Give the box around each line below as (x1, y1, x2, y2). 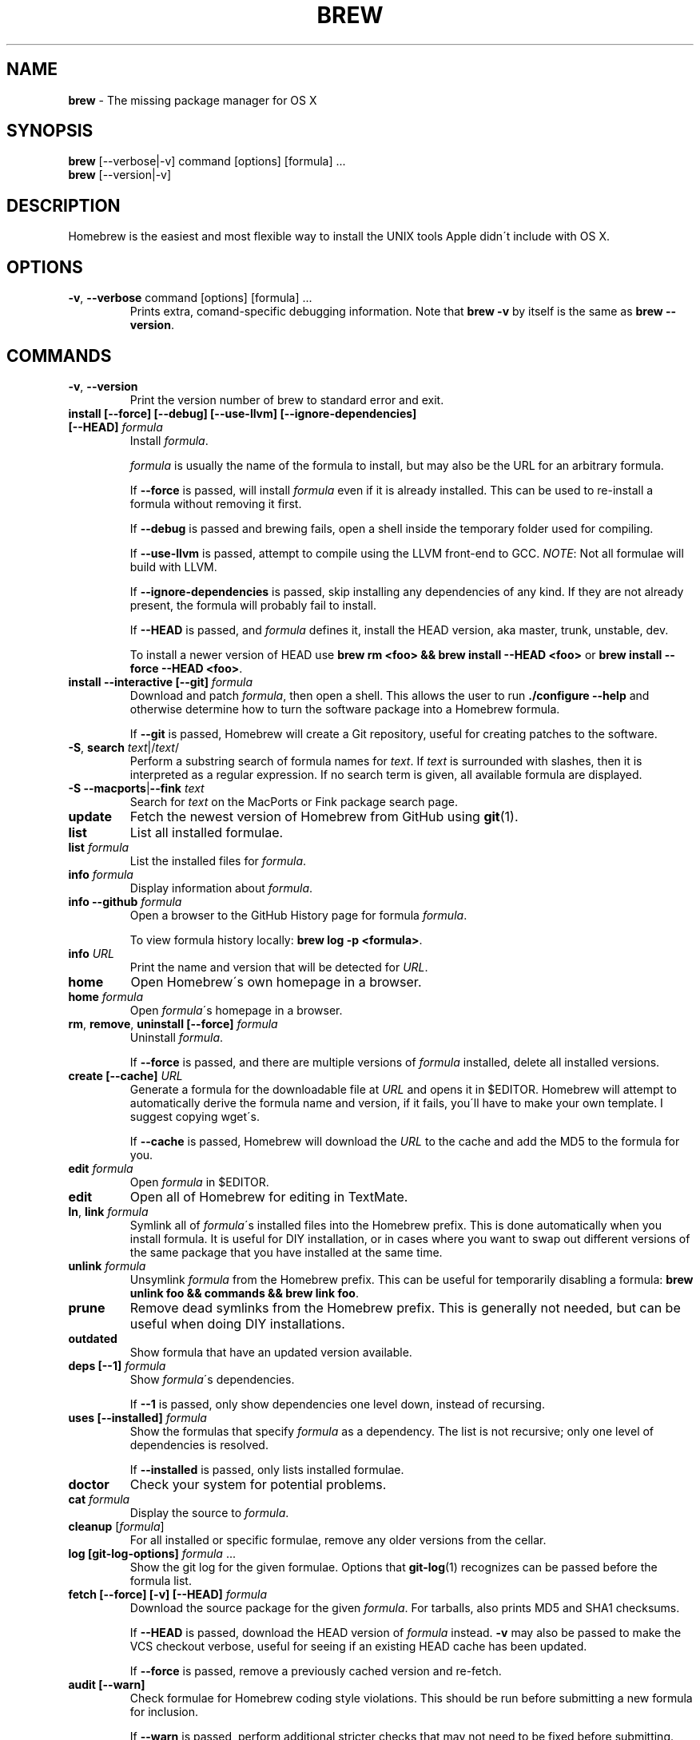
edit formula (68, 1161, 133, 1175)
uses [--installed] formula (68, 1410, 207, 1424)
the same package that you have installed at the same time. (129, 1245, 443, 1259)
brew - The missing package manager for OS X (68, 93, 317, 107)
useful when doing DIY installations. (129, 1315, 345, 1332)
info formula (68, 867, 133, 881)
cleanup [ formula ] (68, 1519, 165, 1533)
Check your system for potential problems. (129, 1476, 387, 1492)
